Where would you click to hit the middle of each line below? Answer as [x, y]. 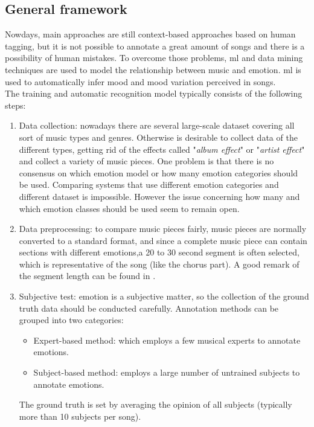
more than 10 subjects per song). [80, 416]
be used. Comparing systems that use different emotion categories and [149, 185]
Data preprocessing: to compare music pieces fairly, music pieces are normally [163, 229]
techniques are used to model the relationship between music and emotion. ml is [153, 69]
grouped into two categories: [71, 320]
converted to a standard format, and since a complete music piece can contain [163, 240]
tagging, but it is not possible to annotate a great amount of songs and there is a [155, 46]
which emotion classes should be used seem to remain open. [129, 208]
